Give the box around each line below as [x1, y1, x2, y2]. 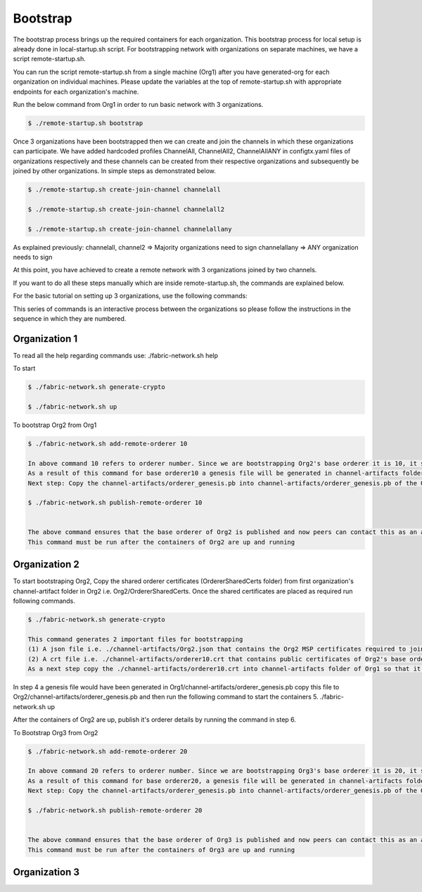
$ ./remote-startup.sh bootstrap [27, 119, 143, 127]
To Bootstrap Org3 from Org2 [13, 728, 98, 737]
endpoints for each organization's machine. [13, 87, 139, 96]
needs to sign [13, 253, 53, 261]
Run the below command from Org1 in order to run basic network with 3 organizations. [13, 100, 264, 108]
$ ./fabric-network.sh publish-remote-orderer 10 [27, 499, 203, 506]
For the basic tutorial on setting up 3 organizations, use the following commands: [13, 292, 248, 300]
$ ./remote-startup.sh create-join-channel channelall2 [27, 205, 225, 213]
